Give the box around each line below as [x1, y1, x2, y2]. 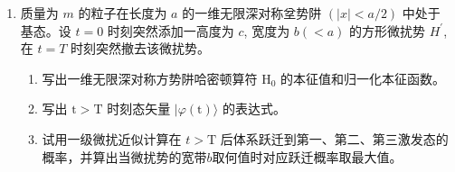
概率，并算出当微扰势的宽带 [42, 147, 207, 166]
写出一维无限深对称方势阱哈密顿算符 [42, 68, 258, 87]
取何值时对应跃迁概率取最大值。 [212, 147, 403, 166]
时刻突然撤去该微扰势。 [71, 39, 211, 58]
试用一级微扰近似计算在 [42, 129, 182, 148]
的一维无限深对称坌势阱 [182, 4, 322, 22]
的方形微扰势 [349, 21, 426, 40]
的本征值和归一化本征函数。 [280, 68, 446, 87]
